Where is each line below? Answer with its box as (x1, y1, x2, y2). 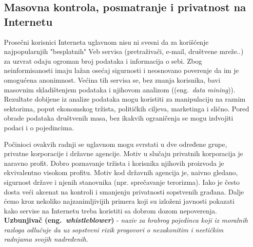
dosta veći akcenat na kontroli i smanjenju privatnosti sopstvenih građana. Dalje (4, 186, 244, 196)
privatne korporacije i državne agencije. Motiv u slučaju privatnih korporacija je (4, 148, 243, 159)
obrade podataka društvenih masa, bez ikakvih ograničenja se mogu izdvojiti (4, 113, 234, 123)
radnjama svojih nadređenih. (4, 234, 88, 244)
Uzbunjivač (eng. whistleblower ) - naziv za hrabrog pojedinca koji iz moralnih (4, 215, 248, 225)
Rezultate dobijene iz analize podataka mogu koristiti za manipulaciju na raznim (4, 94, 246, 104)
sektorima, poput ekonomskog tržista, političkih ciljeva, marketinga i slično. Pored (4, 103, 250, 113)
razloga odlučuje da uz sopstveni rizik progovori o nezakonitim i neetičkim (4, 224, 224, 234)
